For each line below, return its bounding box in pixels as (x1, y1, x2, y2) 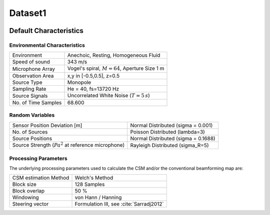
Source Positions (12, 135, 52, 142)
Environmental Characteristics (9, 41, 85, 48)
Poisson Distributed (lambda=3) (130, 128, 205, 135)
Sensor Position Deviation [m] (12, 122, 82, 129)
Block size (12, 181, 37, 188)
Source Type (12, 79, 42, 86)
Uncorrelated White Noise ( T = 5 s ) (67, 92, 150, 99)
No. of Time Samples (12, 99, 62, 106)
